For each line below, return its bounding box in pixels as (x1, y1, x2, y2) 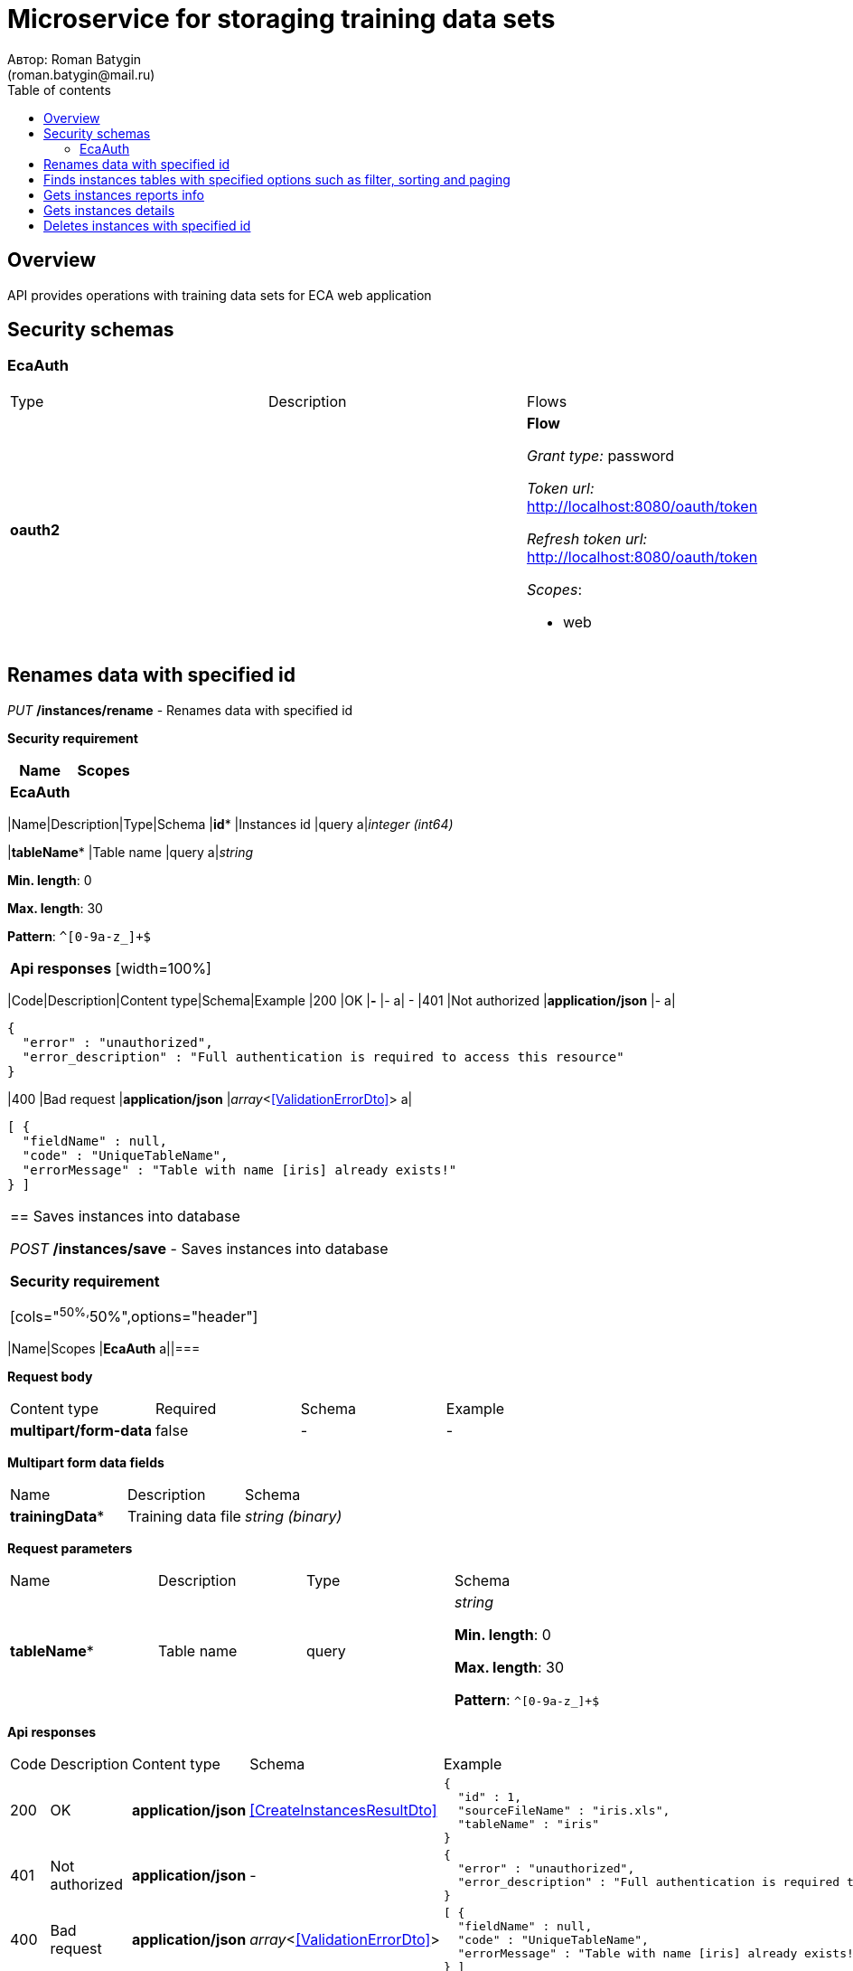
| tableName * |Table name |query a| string (7, 844, 254, 860)
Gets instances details (43, 202, 175, 218)
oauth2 (10, 520, 61, 539)
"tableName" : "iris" (457, 1816, 600, 1831)
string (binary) (244, 1506, 342, 1525)
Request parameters (7, 1540, 133, 1556)
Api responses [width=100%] (10, 958, 211, 977)
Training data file (127, 1506, 241, 1525)
